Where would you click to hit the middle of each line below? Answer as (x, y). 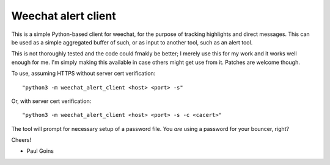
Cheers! (21, 140)
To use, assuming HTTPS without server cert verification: (83, 74)
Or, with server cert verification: (51, 101)
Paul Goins (40, 151)
